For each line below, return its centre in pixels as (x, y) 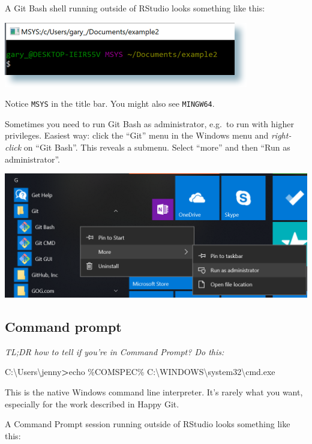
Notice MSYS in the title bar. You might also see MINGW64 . (110, 103)
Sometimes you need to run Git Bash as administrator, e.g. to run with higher (149, 123)
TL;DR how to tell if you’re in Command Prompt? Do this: (115, 351)
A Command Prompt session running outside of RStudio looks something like (148, 424)
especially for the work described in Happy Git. (92, 403)
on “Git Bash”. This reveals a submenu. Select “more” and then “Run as (157, 147)
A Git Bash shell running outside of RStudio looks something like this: (135, 8)
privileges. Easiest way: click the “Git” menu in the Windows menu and (137, 135)
